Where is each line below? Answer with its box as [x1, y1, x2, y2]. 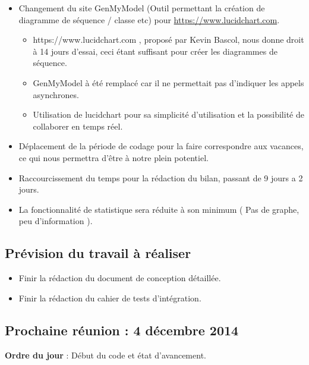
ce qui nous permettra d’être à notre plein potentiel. [18, 151, 209, 163]
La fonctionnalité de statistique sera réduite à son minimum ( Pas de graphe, [18, 203, 299, 215]
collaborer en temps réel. [33, 119, 123, 132]
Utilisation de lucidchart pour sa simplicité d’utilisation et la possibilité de [33, 108, 304, 121]
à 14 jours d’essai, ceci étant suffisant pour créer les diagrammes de [33, 45, 278, 57]
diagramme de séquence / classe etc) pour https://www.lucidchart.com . [18, 13, 280, 26]
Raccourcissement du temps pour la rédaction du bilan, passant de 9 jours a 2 [18, 171, 303, 184]
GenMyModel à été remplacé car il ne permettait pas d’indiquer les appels [33, 76, 304, 89]
